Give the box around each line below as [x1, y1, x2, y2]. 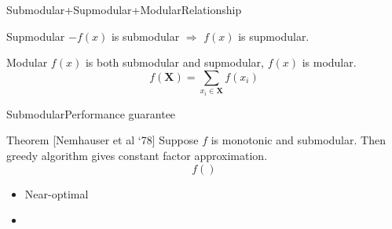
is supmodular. [238, 27, 310, 44]
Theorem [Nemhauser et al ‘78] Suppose [6, 132, 199, 148]
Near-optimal [24, 185, 89, 202]
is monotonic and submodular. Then [211, 132, 386, 148]
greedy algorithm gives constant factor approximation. [6, 147, 268, 163]
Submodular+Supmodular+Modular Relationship [6, 2, 242, 17]
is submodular [111, 27, 180, 44]
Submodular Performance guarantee [6, 105, 176, 122]
